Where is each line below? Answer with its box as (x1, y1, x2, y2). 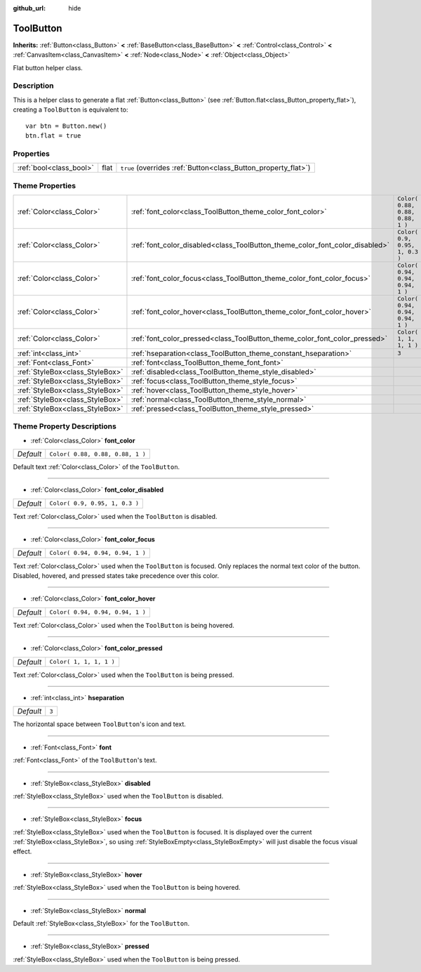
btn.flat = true (25, 132, 81, 140)
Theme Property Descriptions (13, 421, 117, 431)
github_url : (13, 4, 46, 12)
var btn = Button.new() (25, 121, 107, 130)
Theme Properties (13, 180, 76, 190)
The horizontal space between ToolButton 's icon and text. (13, 720, 186, 728)
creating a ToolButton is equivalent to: (13, 105, 128, 114)
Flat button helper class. (13, 63, 83, 72)
